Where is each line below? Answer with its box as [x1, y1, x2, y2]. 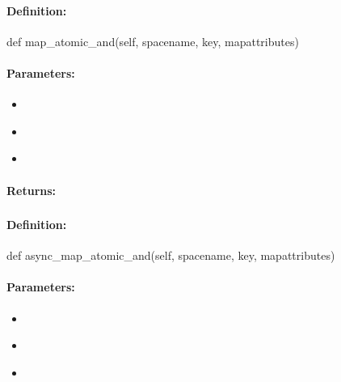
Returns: [6, 181, 57, 198]
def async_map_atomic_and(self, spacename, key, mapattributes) [6, 247, 335, 264]
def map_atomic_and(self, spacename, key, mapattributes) [6, 32, 299, 49]
